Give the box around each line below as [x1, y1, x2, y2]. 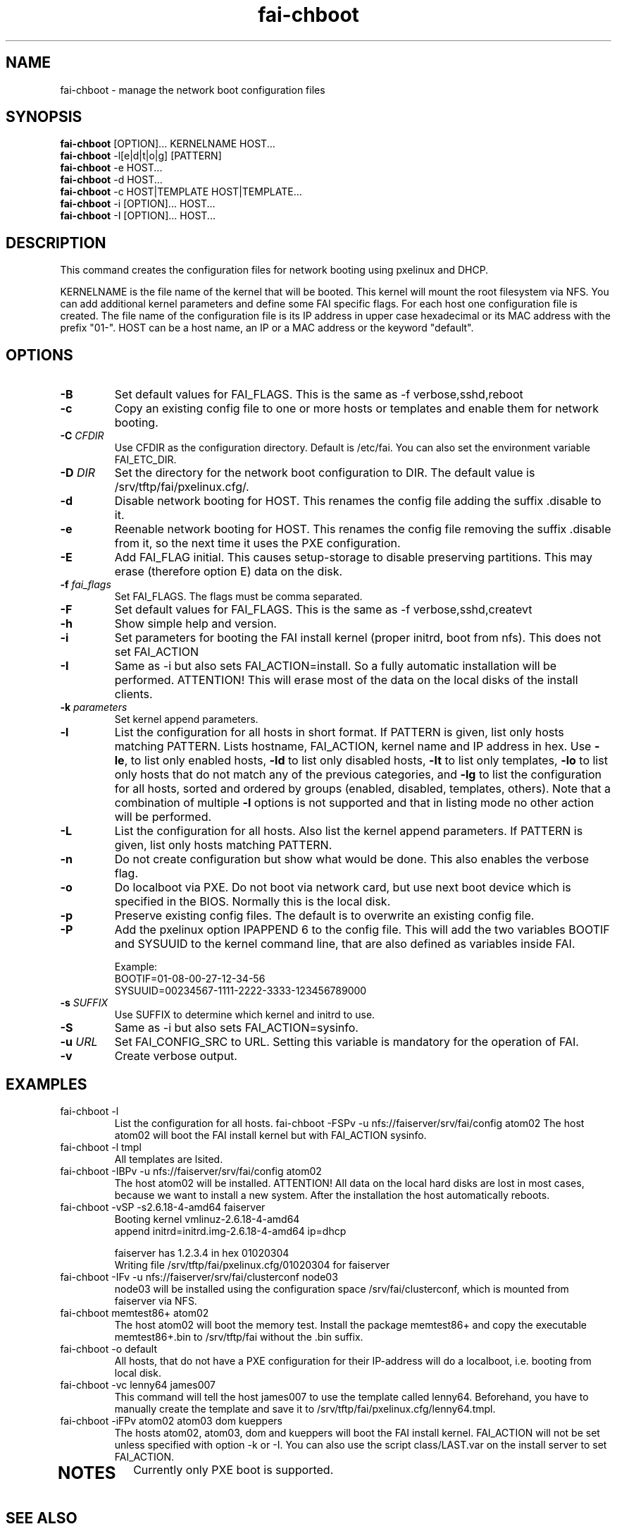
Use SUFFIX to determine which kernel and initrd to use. [114, 1009, 375, 1021]
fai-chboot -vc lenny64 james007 [60, 1378, 216, 1391]
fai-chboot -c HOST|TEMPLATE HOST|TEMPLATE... [60, 185, 302, 198]
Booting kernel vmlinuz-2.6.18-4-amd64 [114, 1212, 300, 1225]
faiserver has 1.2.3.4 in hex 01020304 [114, 1246, 289, 1259]
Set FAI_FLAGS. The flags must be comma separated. [114, 590, 363, 603]
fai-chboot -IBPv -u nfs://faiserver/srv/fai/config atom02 [60, 1164, 322, 1177]
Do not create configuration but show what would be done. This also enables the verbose [114, 852, 590, 867]
